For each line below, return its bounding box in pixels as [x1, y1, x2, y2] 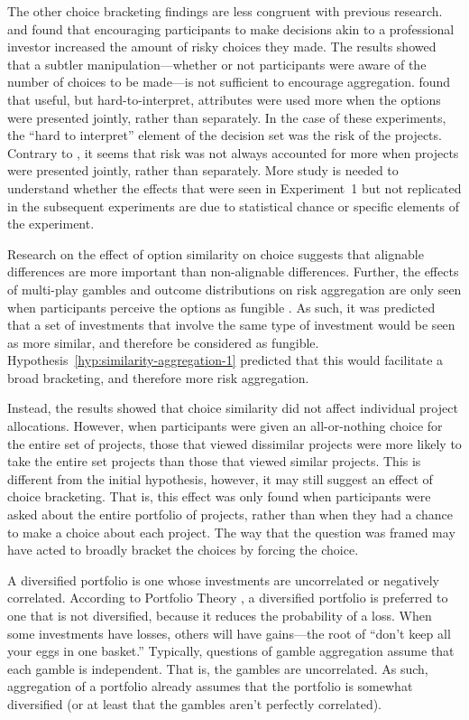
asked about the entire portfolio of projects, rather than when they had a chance [7, 505, 453, 524]
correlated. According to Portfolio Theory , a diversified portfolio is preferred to [7, 588, 448, 607]
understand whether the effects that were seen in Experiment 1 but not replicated [7, 178, 462, 197]
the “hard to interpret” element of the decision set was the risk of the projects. [7, 126, 442, 145]
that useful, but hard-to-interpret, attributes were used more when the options [7, 89, 441, 108]
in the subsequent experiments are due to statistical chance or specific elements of [7, 196, 460, 215]
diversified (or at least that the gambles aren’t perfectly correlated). [7, 694, 382, 713]
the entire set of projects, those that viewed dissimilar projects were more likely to [7, 434, 462, 453]
